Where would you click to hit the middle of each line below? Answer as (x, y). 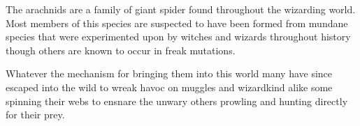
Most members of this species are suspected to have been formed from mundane (177, 23)
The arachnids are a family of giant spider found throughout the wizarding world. (181, 9)
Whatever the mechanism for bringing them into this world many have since (169, 73)
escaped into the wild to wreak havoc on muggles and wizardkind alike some (169, 87)
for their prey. (35, 115)
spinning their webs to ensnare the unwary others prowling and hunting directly (177, 101)
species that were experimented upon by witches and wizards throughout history (178, 37)
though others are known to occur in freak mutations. (121, 50)
